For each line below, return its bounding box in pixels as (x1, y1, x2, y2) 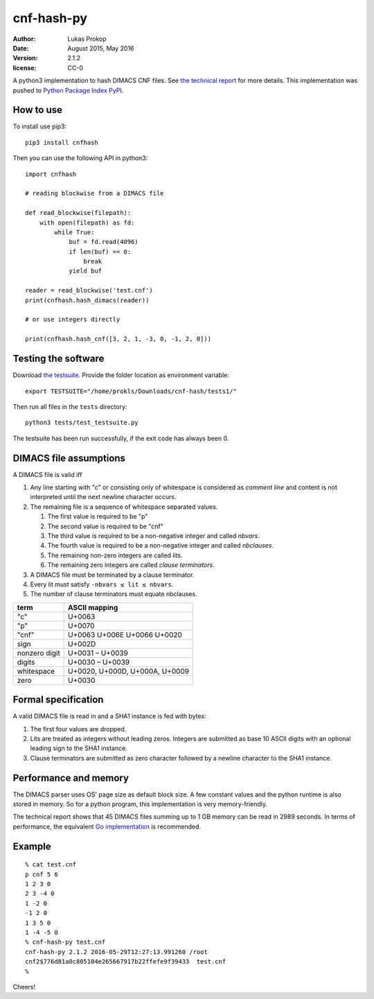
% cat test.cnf (25, 860, 77, 869)
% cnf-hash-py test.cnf (25, 938, 106, 946)
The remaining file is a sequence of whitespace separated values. (30, 503, 218, 511)
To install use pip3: (12, 122, 67, 131)
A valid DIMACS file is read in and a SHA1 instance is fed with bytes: (12, 712, 207, 720)
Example (12, 840, 51, 852)
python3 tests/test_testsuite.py (25, 419, 139, 426)
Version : (12, 54, 38, 62)
